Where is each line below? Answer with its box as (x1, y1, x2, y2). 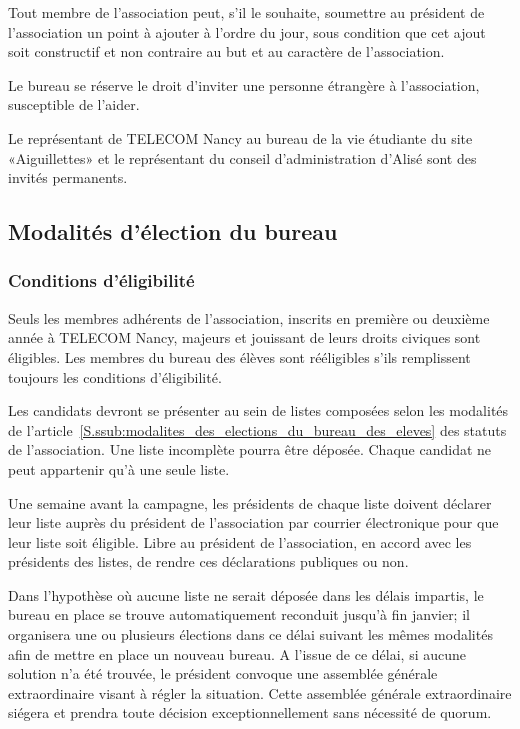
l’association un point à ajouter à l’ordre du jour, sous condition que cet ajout (8, 21, 486, 42)
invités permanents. (8, 167, 128, 188)
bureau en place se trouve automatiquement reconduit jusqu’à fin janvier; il (8, 604, 470, 625)
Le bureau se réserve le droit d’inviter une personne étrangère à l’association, (8, 74, 480, 95)
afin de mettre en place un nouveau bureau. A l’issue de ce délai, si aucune (8, 643, 467, 664)
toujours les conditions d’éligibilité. (8, 366, 222, 387)
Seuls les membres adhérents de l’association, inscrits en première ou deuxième (8, 307, 490, 328)
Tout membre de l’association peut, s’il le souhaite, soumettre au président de (8, 2, 485, 22)
